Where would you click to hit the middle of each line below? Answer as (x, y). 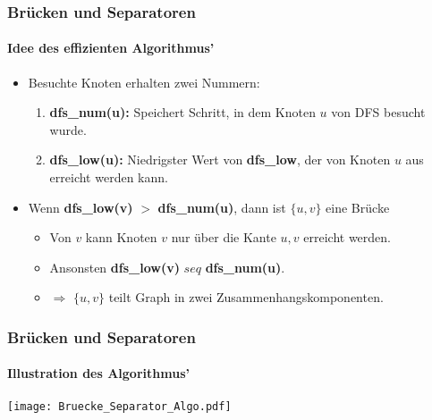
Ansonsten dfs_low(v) (114, 267)
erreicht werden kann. (109, 177)
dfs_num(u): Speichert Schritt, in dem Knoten (182, 112)
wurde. (68, 129)
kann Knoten (121, 237)
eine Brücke (358, 207)
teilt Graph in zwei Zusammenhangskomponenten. (246, 297)
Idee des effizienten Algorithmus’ (111, 48)
